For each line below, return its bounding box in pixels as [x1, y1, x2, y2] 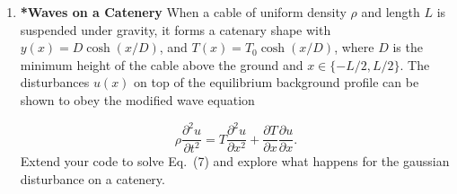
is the [392, 38, 423, 57]
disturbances [20, 73, 90, 92]
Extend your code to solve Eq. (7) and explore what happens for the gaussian [20, 152, 450, 171]
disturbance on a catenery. [20, 170, 165, 189]
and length [361, 3, 420, 21]
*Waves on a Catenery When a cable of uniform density [20, 3, 347, 21]
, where [334, 38, 374, 57]
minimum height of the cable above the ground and [20, 55, 303, 74]
